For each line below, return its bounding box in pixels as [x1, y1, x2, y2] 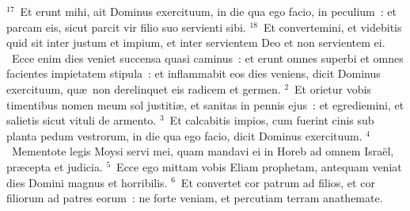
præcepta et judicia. [6, 158, 103, 175]
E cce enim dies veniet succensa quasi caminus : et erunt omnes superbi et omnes [12, 49, 404, 66]
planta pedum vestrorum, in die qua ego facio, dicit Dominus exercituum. [6, 127, 363, 144]
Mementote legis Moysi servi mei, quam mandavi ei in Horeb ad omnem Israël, [11, 143, 394, 159]
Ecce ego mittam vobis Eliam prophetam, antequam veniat [116, 158, 402, 175]
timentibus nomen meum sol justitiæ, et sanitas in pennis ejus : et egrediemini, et [6, 96, 404, 113]
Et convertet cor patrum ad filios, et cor [180, 174, 375, 190]
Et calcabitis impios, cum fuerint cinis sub [169, 112, 374, 129]
